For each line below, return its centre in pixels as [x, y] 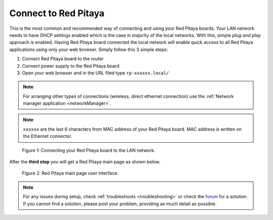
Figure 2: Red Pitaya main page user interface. [70, 173]
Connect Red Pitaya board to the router [63, 59]
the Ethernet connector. [48, 136]
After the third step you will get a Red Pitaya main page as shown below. [85, 162]
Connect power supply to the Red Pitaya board [71, 66]
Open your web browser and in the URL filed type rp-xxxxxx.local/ [96, 73]
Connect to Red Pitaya [57, 13]
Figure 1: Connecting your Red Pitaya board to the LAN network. [88, 150]
